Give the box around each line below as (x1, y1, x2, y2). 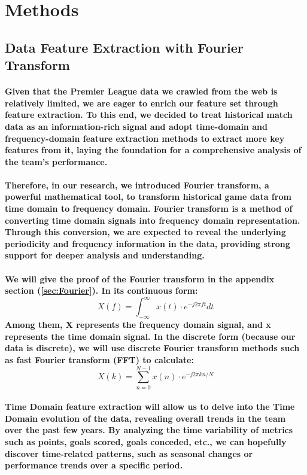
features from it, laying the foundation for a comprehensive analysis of (5, 144, 302, 156)
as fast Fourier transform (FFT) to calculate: (5, 353, 194, 366)
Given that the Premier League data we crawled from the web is (5, 85, 278, 98)
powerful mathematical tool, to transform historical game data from (5, 190, 291, 203)
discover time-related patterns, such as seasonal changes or (5, 447, 253, 459)
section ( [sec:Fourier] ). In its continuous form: (5, 284, 198, 297)
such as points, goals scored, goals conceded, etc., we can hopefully (5, 436, 287, 447)
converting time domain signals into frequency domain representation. (5, 214, 300, 226)
